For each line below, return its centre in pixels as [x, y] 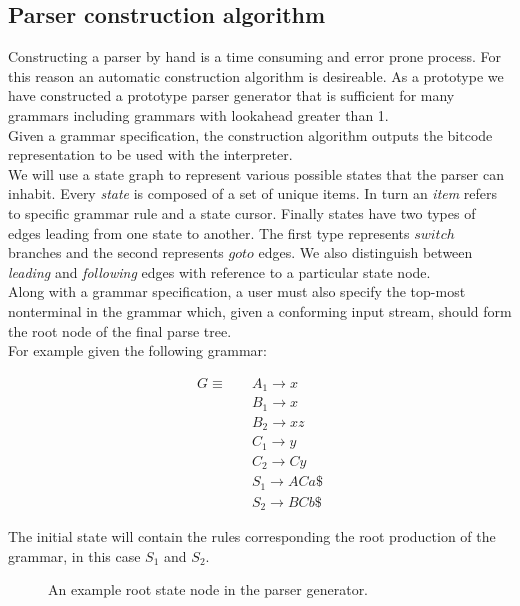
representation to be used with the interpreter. [150, 154]
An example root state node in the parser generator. [208, 589]
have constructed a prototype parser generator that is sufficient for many [231, 95]
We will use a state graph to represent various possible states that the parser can [256, 173]
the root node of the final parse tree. [120, 330]
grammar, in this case [74, 555]
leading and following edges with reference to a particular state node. [219, 271]
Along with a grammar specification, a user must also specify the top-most [237, 291]
